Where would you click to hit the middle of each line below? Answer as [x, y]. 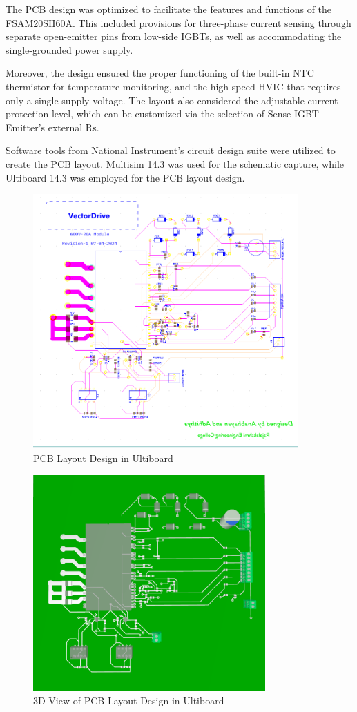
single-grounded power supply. [69, 49]
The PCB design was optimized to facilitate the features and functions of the [169, 9]
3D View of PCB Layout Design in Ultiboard [129, 700]
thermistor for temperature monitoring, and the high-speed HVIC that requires [173, 86]
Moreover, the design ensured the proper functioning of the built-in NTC [160, 73]
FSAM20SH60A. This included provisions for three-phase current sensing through [178, 22]
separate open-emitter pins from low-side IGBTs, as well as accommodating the [174, 36]
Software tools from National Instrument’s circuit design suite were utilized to [171, 150]
